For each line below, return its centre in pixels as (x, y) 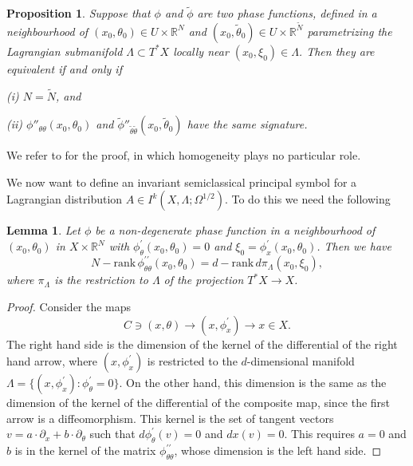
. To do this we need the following (307, 199)
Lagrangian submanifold (65, 51)
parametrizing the (350, 31)
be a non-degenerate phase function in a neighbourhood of (235, 230)
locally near (201, 51)
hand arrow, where (52, 361)
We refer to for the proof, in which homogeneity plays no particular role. (184, 155)
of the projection (204, 280)
